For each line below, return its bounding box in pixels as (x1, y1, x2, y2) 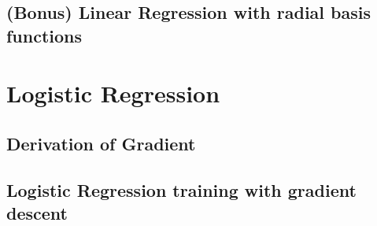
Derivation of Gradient (6, 131, 196, 155)
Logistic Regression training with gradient (6, 177, 357, 202)
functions (6, 23, 83, 47)
